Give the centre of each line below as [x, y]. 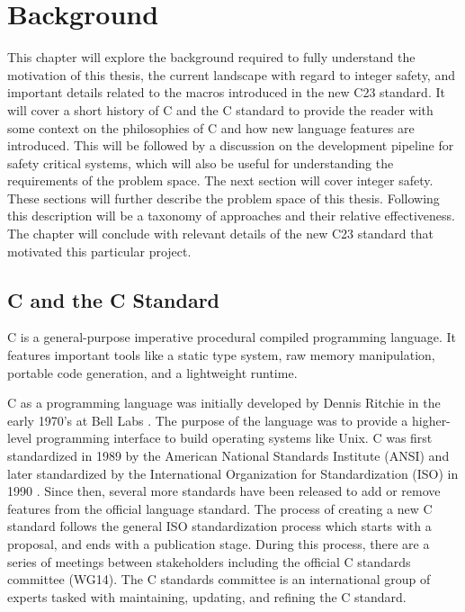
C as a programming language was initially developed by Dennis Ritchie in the [224, 403]
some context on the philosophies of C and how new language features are [211, 127]
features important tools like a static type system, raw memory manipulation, [221, 355]
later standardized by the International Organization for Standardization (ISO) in [233, 473]
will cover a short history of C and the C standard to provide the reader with [220, 109]
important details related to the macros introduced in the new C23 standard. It [226, 92]
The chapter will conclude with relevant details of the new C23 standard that [220, 234]
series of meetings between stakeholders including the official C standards [209, 561]
